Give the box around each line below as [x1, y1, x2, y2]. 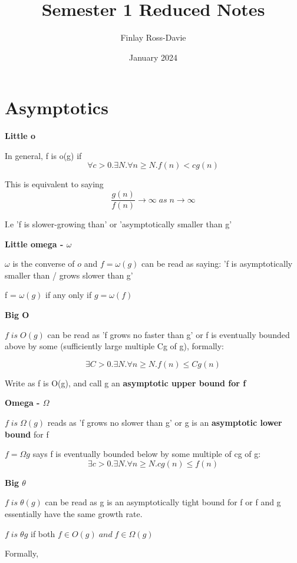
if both [31, 527, 55, 539]
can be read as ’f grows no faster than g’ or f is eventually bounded [47, 328, 290, 340]
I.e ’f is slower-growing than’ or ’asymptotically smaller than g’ [5, 218, 232, 230]
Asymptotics [5, 95, 108, 120]
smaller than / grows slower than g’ [5, 269, 133, 281]
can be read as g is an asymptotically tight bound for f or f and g [45, 496, 281, 508]
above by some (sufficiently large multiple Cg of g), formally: [5, 340, 224, 352]
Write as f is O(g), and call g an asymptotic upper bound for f [5, 376, 246, 389]
